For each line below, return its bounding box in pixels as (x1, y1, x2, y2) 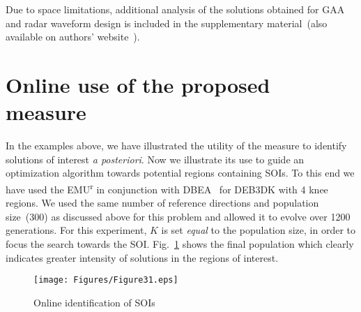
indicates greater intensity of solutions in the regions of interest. (6, 250, 279, 265)
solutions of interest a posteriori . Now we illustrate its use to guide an (6, 151, 305, 166)
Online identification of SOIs (33, 295, 155, 309)
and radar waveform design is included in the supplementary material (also (6, 15, 328, 30)
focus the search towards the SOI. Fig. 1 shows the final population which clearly (6, 236, 354, 251)
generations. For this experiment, (6, 223, 147, 237)
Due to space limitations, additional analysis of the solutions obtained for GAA (6, 2, 345, 16)
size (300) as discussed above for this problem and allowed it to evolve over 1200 (6, 209, 351, 223)
